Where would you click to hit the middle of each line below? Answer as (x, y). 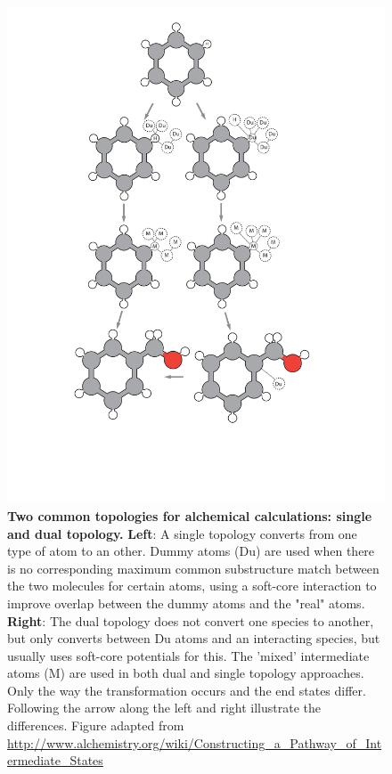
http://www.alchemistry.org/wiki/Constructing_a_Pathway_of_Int (195, 742)
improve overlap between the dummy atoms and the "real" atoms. (186, 603)
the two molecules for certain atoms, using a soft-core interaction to (192, 586)
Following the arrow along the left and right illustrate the (164, 708)
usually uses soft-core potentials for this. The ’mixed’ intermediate (188, 655)
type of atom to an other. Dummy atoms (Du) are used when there (191, 551)
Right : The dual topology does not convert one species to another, (191, 620)
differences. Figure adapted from (96, 725)
